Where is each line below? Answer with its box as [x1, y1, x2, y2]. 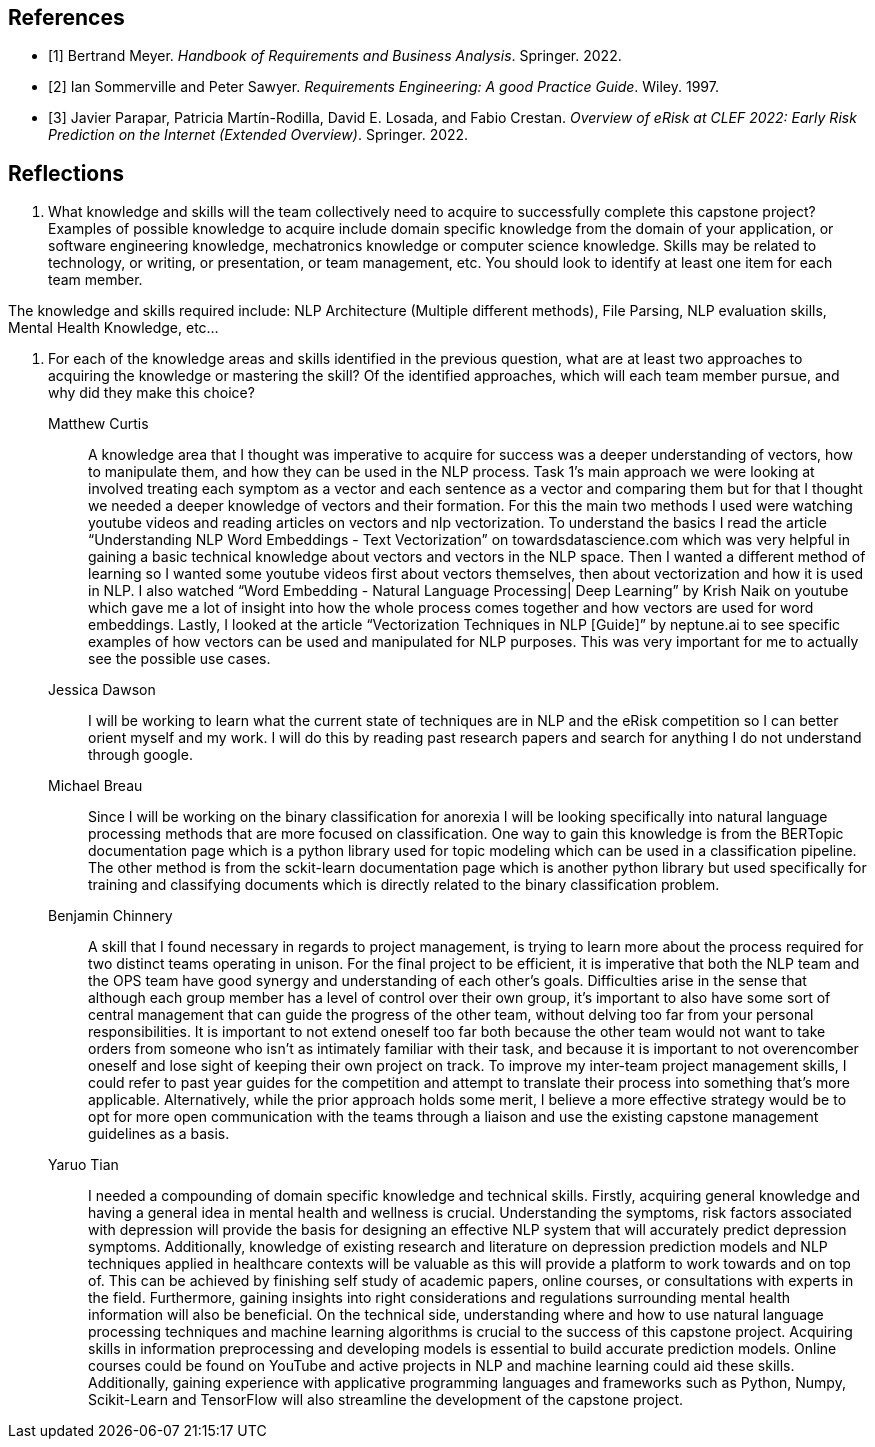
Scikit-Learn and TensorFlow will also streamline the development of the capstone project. [88, 1391, 684, 1409]
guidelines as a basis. [88, 1125, 230, 1143]
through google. [88, 746, 193, 764]
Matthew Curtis [48, 415, 149, 433]
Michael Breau [48, 777, 143, 795]
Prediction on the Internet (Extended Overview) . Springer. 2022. [48, 126, 469, 144]
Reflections [8, 160, 125, 186]
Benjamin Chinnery [48, 907, 173, 925]
